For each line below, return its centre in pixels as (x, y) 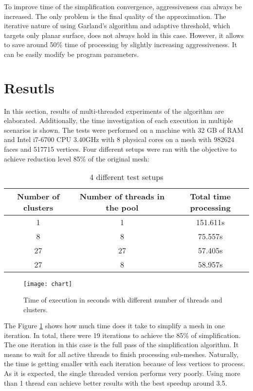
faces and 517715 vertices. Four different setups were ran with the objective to (120, 149)
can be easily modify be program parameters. (72, 54)
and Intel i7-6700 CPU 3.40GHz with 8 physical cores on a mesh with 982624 (119, 139)
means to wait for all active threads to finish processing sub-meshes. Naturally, (121, 354)
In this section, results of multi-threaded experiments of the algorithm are (114, 111)
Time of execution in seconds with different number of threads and (123, 299)
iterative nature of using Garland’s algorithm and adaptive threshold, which (117, 26)
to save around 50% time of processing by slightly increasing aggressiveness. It (121, 44)
